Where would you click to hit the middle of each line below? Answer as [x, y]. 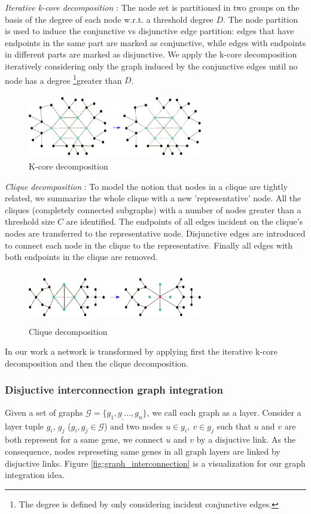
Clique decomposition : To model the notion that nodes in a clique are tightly [146, 186]
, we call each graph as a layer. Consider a [224, 412]
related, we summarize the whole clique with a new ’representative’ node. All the [153, 198]
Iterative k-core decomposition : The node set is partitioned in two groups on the [152, 7]
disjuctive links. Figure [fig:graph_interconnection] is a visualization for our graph [155, 463]
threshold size [30, 221]
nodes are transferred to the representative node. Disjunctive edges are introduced [155, 233]
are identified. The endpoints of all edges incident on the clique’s [185, 221]
